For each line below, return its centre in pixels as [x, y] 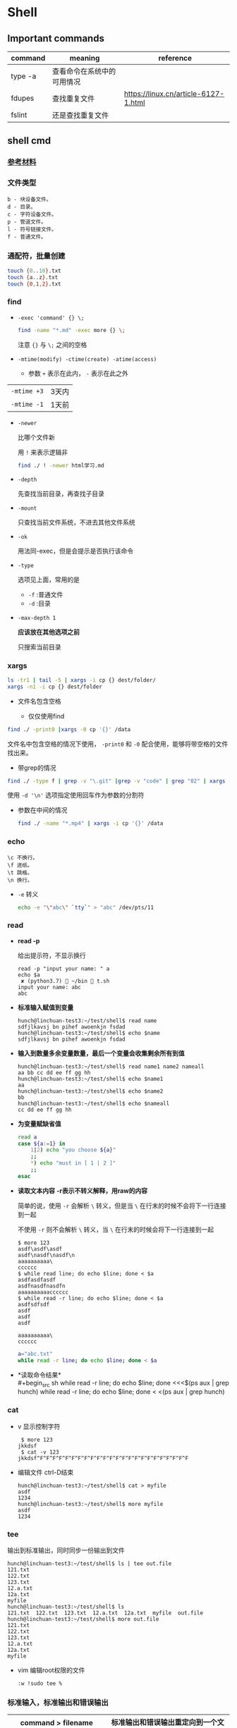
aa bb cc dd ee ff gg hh [54, 1072]
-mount [27, 508]
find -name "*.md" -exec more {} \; [71, 330]
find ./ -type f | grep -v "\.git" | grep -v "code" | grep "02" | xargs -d [121, 781]
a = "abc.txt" [35, 1354]
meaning [85, 58]
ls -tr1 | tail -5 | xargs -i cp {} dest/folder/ [82, 680]
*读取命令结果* [39, 1375]
